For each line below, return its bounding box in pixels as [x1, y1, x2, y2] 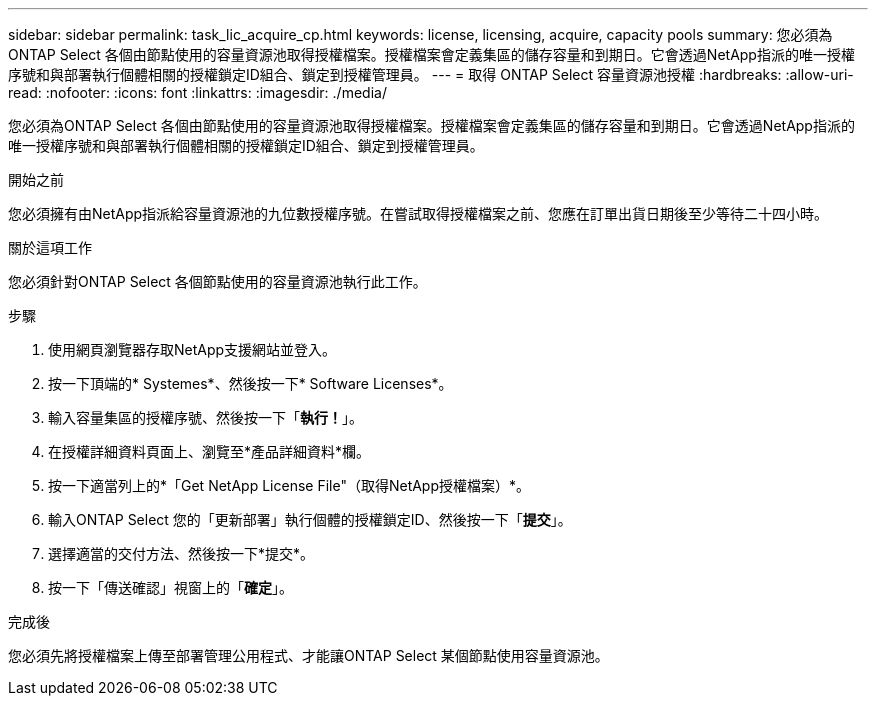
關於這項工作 [8, 239, 92, 256]
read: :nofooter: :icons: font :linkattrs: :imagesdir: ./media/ [8, 84, 387, 101]
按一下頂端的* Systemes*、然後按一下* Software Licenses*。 [48, 375, 453, 392]
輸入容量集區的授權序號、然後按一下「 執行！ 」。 [48, 409, 363, 426]
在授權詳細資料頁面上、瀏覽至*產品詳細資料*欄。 [48, 443, 371, 460]
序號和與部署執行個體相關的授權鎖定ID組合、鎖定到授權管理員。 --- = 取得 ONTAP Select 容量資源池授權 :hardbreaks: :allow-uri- [8, 66, 854, 83]
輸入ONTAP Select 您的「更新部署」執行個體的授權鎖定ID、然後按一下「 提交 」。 [48, 511, 572, 528]
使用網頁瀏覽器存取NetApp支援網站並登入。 [48, 341, 337, 358]
